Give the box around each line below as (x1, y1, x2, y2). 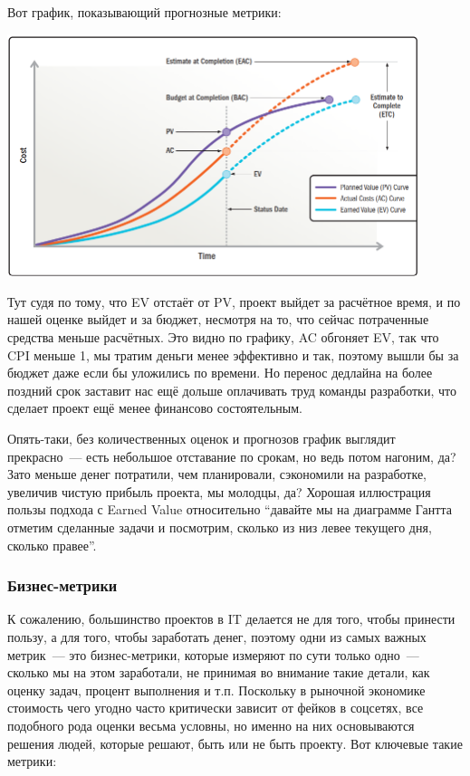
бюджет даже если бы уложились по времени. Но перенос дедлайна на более (7, 363, 433, 382)
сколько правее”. (7, 535, 97, 554)
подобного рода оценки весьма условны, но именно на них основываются (7, 715, 415, 734)
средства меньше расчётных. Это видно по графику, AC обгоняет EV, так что (7, 328, 439, 347)
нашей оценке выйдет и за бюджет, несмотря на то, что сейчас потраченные (7, 310, 429, 329)
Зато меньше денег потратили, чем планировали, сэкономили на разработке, (7, 465, 427, 484)
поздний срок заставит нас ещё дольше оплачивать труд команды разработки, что (7, 380, 456, 399)
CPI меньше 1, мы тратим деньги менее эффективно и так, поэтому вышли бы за (7, 345, 459, 364)
